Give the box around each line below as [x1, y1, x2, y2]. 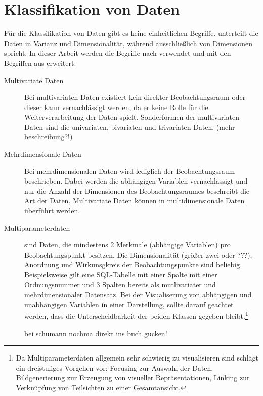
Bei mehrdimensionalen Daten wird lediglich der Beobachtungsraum [24, 165, 235, 176]
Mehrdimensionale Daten [4, 149, 81, 159]
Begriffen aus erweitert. [4, 57, 76, 68]
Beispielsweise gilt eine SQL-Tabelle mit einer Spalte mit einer [24, 269, 217, 279]
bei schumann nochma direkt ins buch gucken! [24, 328, 167, 338]
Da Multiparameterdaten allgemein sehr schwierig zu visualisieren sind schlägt [16, 352, 258, 363]
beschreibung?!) [24, 131, 73, 142]
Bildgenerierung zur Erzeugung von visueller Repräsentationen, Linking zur [16, 372, 250, 383]
